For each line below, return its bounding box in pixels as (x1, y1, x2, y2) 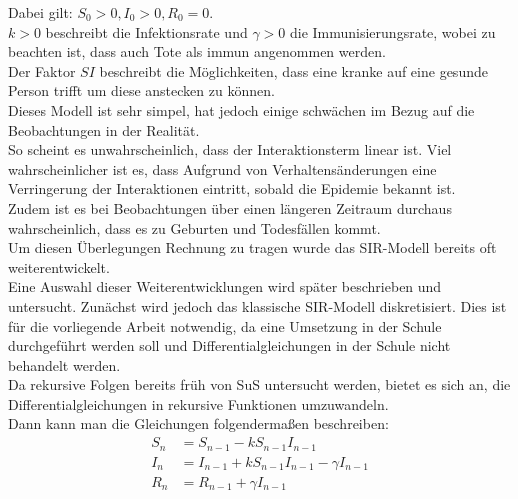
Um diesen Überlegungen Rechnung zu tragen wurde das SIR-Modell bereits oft (8, 237, 497, 258)
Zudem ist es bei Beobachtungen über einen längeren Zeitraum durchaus (8, 197, 452, 218)
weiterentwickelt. (8, 256, 110, 277)
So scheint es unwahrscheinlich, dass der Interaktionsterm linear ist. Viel (8, 139, 452, 160)
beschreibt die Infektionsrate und (45, 21, 248, 42)
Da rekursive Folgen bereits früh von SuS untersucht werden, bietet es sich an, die (8, 374, 511, 395)
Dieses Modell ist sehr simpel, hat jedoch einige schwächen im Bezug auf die (8, 99, 475, 120)
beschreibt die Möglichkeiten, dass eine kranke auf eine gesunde (99, 60, 488, 81)
